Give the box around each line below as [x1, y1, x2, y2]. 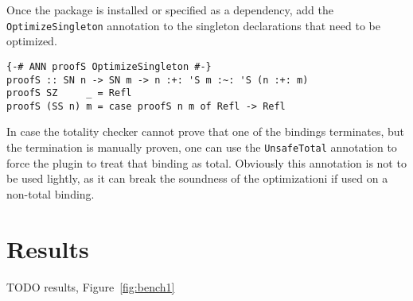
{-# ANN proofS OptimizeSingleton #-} [6, 60, 212, 72]
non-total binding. [6, 185, 95, 202]
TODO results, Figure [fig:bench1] [6, 278, 175, 295]
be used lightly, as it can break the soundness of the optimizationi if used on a [6, 170, 388, 187]
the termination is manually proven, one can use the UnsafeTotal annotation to [6, 139, 397, 156]
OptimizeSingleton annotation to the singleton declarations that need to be [6, 17, 380, 33]
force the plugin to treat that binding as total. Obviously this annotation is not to [6, 154, 407, 171]
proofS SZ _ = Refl [6, 87, 132, 99]
